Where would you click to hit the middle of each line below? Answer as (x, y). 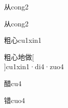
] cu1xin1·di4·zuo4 (34, 66)
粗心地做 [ (19, 56)
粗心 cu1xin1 (23, 40)
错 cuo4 (14, 100)
